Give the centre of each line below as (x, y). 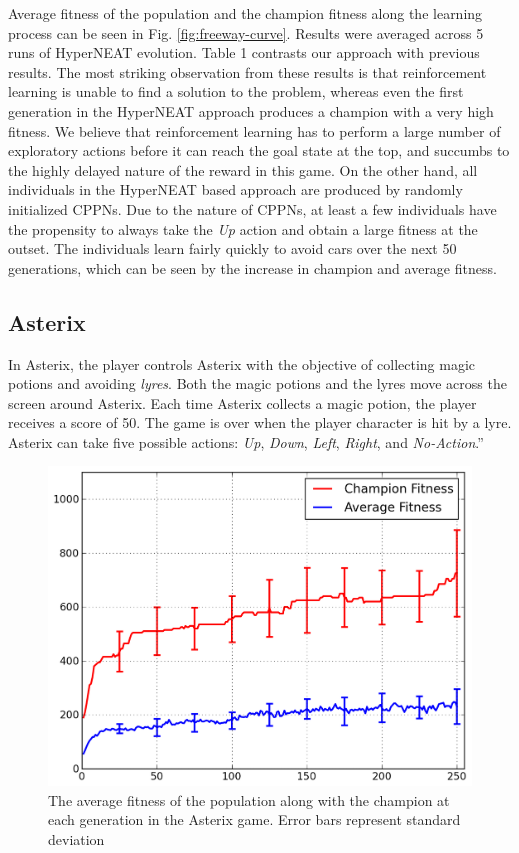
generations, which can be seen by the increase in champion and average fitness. (252, 267)
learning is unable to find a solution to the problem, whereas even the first (236, 91)
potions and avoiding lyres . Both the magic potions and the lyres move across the (257, 383)
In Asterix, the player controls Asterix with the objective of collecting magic (242, 363)
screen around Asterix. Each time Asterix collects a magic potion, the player (242, 402)
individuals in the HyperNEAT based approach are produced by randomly (235, 189)
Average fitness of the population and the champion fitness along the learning (245, 13)
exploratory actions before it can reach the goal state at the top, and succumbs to (259, 150)
